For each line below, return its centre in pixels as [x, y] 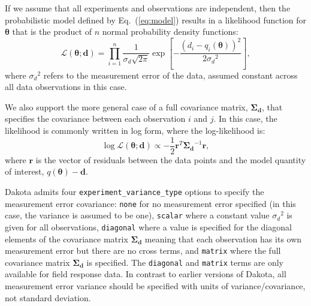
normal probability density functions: [170, 31]
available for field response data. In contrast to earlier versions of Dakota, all [146, 274]
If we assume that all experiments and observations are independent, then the [148, 8]
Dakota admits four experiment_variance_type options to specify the [135, 191]
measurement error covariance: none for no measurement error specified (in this [150, 203]
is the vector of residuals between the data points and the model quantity [171, 159]
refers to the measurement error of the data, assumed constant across [170, 75]
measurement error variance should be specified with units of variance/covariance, [155, 286]
